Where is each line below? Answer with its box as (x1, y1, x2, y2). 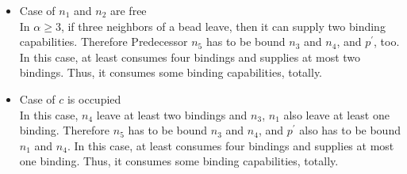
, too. (374, 33, 400, 50)
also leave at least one (283, 106, 390, 123)
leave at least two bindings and (96, 106, 248, 123)
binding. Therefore (19, 122, 110, 138)
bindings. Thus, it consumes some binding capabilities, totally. (19, 64, 323, 81)
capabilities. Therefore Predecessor (19, 33, 188, 50)
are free (110, 2, 147, 18)
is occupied (67, 90, 121, 107)
